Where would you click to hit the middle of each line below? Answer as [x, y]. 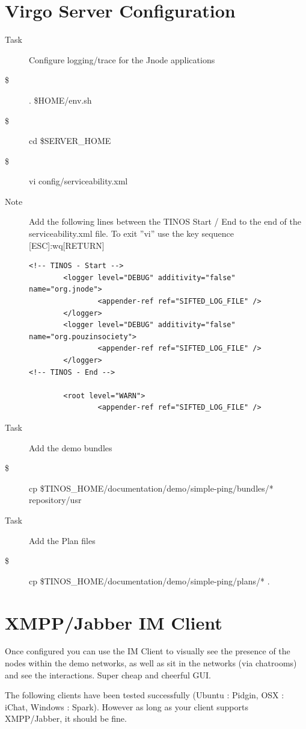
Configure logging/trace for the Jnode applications [122, 59]
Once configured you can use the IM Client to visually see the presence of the [148, 651]
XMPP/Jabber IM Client [114, 622]
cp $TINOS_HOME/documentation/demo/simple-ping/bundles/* [151, 488]
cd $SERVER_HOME [70, 141]
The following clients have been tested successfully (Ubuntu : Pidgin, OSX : [145, 695]
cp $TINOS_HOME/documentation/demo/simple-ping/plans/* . [149, 580]
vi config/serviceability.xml [78, 181]
